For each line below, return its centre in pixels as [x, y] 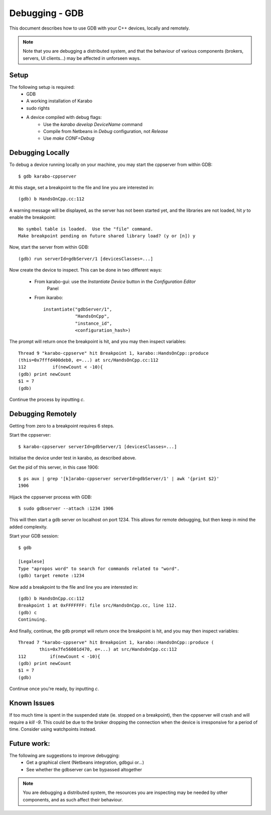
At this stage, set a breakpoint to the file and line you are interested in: [82, 188]
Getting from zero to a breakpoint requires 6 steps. [62, 426]
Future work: [30, 743]
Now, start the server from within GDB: [49, 247]
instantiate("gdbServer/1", [78, 309]
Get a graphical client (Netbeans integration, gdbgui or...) [85, 762]
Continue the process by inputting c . [47, 399]
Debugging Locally [39, 153]
